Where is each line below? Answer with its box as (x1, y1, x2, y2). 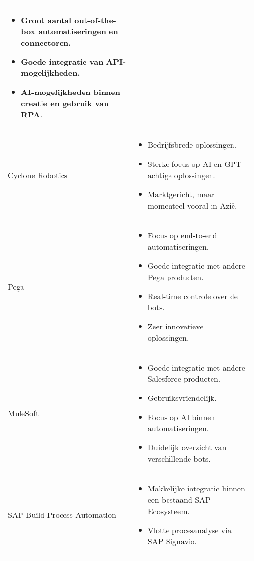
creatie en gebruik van (21, 97, 109, 109)
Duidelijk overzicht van (148, 442, 227, 453)
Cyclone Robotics (8, 169, 68, 181)
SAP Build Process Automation (8, 509, 116, 520)
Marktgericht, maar (148, 188, 214, 200)
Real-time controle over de (148, 290, 238, 302)
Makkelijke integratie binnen (148, 483, 245, 494)
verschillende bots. (148, 453, 211, 464)
